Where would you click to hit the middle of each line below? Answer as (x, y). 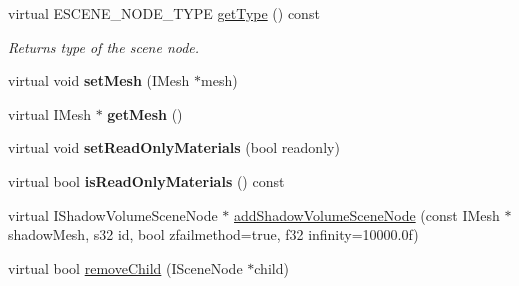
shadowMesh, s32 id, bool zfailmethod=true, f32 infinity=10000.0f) (213, 234)
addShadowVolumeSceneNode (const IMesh (367, 214)
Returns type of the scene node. (104, 46)
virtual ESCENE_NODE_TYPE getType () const (164, 13)
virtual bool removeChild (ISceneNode (125, 267)
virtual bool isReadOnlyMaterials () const (146, 180)
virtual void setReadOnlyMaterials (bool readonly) (174, 147)
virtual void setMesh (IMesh (99, 80)
